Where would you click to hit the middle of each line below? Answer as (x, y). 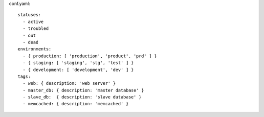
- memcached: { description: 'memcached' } (76, 104)
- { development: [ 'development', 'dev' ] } (78, 70)
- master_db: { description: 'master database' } (83, 90)
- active (33, 22)
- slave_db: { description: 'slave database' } (82, 97)
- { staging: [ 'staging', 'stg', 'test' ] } (78, 63)
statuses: (29, 15)
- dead (31, 42)
